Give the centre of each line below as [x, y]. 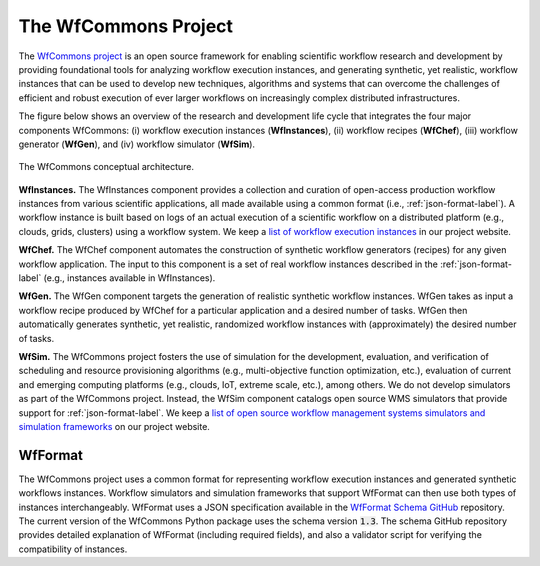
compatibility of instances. [73, 549]
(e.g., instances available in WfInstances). [129, 278]
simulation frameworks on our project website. [114, 426]
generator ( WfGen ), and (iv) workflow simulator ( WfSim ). [136, 144]
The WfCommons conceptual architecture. [106, 167]
